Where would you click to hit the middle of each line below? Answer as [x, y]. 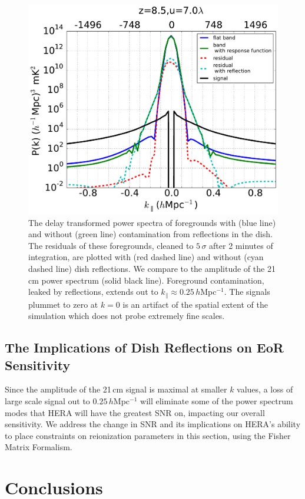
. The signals [247, 292]
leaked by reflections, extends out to [93, 292]
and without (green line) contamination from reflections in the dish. [150, 234]
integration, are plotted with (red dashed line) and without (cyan [146, 257]
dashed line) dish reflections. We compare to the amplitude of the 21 [152, 268]
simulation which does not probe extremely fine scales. [127, 316]
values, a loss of [265, 389]
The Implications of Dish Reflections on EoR [144, 347]
